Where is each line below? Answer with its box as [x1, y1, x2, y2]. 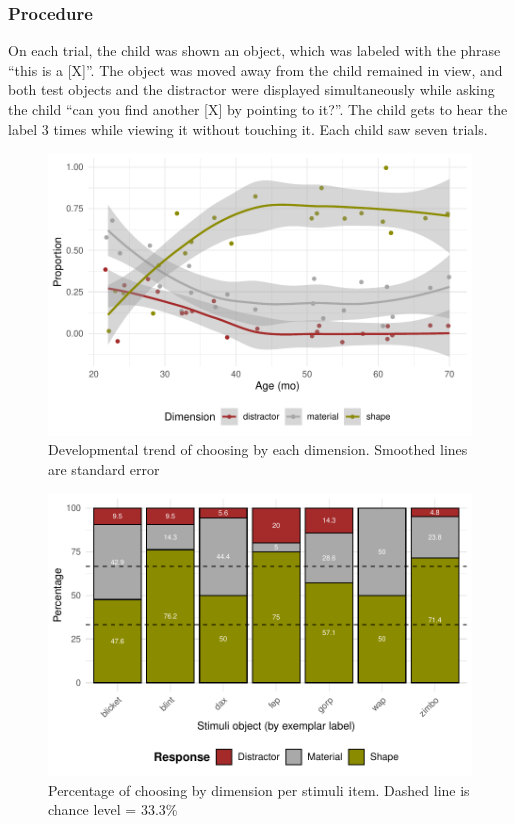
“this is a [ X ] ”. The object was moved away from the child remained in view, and [8, 59, 503, 80]
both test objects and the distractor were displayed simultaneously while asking [8, 79, 495, 100]
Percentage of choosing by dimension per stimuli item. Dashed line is [48, 779, 470, 800]
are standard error [48, 459, 160, 480]
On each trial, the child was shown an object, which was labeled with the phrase [8, 40, 501, 61]
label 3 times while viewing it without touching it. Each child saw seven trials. [8, 118, 488, 139]
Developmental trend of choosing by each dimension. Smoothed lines [48, 439, 468, 460]
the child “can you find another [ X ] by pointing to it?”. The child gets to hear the [8, 99, 508, 119]
